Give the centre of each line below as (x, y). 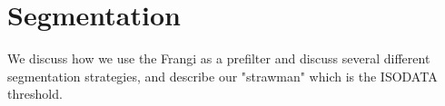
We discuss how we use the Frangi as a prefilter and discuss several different (219, 58)
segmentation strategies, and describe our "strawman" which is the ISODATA (222, 76)
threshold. (35, 94)
